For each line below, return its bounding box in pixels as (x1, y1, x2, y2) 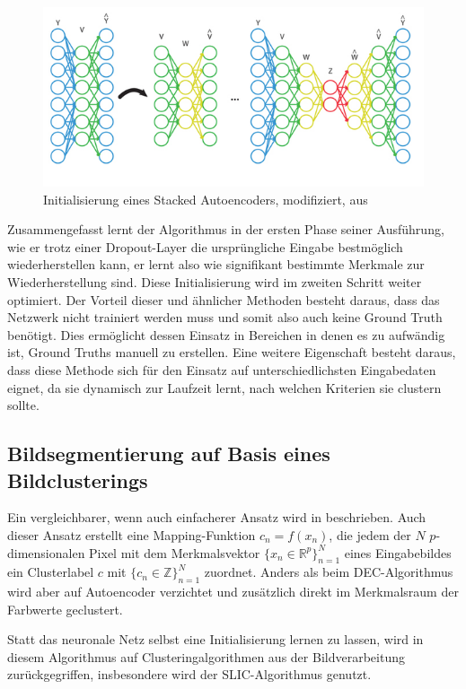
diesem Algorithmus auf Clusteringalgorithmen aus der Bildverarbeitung (7, 647, 405, 666)
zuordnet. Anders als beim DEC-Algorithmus (204, 563, 453, 581)
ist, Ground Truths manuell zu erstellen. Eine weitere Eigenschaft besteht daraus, (7, 343, 456, 362)
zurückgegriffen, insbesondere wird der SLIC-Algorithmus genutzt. (7, 665, 372, 684)
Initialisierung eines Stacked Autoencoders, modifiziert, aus (43, 189, 368, 208)
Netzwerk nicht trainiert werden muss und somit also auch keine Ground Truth (7, 308, 443, 327)
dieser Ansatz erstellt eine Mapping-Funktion (7, 525, 256, 544)
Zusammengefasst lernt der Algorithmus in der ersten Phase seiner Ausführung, (7, 220, 444, 239)
